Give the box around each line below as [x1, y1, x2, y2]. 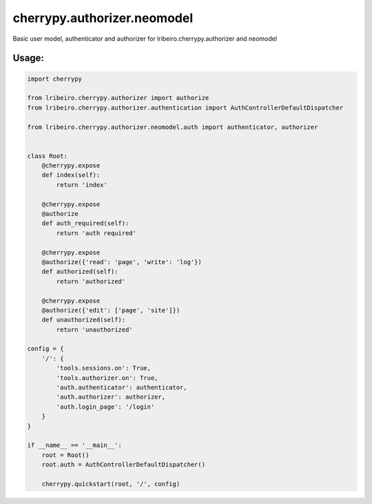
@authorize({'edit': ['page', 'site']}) [41, 306, 180, 314]
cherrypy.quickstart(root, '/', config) [41, 480, 180, 487]
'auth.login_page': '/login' [56, 403, 155, 410]
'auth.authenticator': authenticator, [56, 383, 187, 392]
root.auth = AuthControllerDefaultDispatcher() [41, 461, 206, 469]
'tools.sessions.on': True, [56, 364, 152, 372]
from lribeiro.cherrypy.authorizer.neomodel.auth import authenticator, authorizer [27, 123, 318, 131]
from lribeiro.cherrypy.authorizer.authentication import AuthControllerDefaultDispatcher [27, 103, 344, 112]
